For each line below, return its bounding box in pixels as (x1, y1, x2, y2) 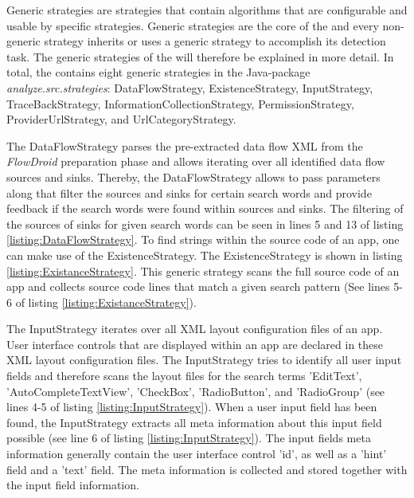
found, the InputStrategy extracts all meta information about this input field (6, 414, 382, 430)
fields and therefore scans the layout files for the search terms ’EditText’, (6, 367, 362, 384)
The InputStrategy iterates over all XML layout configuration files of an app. (6, 320, 383, 337)
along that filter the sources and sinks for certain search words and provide (6, 184, 372, 201)
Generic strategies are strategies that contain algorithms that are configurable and (6, 2, 408, 18)
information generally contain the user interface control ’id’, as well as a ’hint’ (6, 445, 387, 462)
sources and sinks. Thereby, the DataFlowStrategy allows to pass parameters (6, 168, 381, 185)
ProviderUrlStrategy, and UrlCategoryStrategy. (6, 111, 236, 127)
